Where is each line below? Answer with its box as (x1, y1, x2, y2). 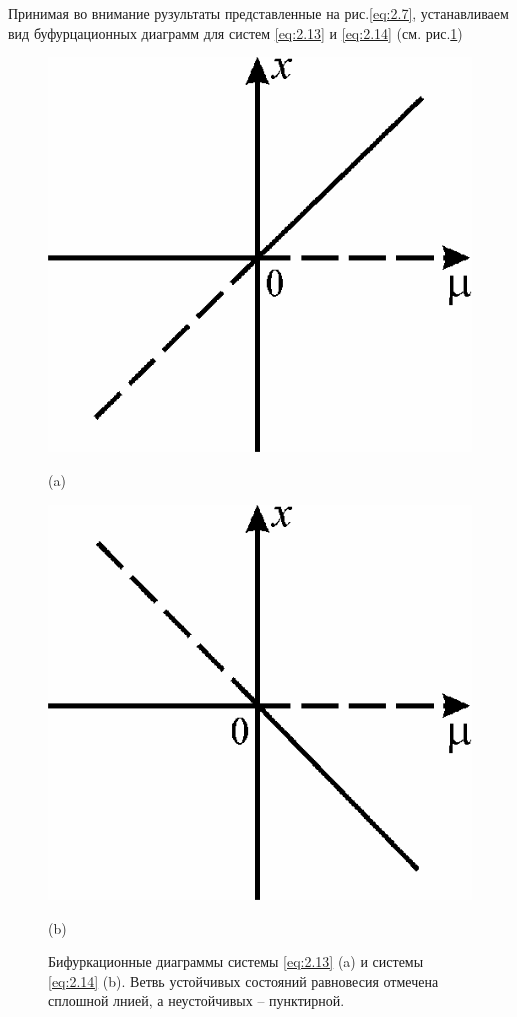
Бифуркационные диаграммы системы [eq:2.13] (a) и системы (48, 951, 424, 972)
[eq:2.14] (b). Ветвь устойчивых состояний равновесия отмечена (48, 970, 439, 991)
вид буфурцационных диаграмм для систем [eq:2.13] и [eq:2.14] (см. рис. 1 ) (8, 22, 463, 43)
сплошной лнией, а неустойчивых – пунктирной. (48, 990, 345, 1011)
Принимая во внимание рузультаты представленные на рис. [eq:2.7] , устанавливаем (8, 3, 509, 23)
